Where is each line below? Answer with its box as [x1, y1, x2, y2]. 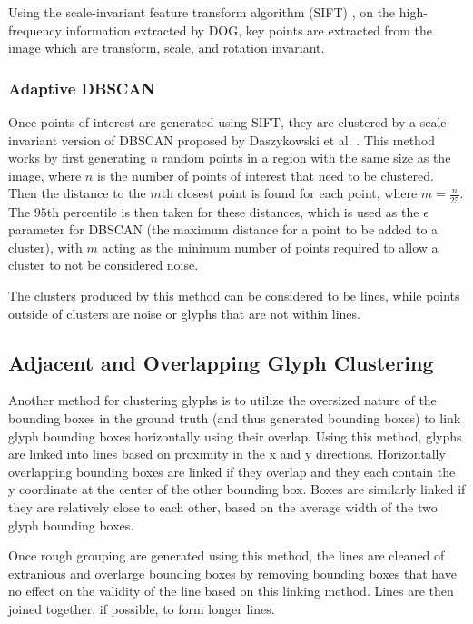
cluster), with [8, 237, 83, 256]
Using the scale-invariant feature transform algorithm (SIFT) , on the [8, 3, 396, 21]
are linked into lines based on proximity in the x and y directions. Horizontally [8, 444, 446, 463]
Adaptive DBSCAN [8, 76, 155, 99]
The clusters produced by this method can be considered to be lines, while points [8, 286, 460, 305]
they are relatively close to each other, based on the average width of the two [8, 498, 438, 517]
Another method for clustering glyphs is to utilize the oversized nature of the [8, 391, 437, 410]
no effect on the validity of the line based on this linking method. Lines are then [8, 581, 454, 600]
